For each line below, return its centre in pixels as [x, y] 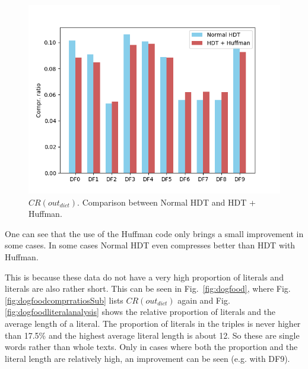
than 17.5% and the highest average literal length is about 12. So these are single [152, 335]
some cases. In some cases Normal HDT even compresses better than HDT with [150, 245]
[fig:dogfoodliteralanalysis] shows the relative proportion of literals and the [140, 312]
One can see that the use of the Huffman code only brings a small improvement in [154, 233]
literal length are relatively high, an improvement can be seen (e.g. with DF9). [147, 358]
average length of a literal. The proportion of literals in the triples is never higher [153, 323]
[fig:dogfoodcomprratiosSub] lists [64, 300]
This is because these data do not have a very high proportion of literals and [144, 277]
